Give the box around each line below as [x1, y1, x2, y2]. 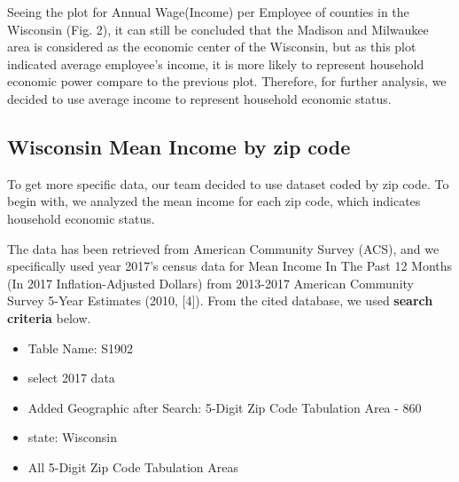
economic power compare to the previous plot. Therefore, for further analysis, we [7, 72, 447, 91]
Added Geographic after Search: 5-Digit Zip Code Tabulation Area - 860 [27, 398, 422, 416]
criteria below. [7, 308, 91, 327]
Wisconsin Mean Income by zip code [7, 132, 351, 160]
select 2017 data [27, 368, 115, 387]
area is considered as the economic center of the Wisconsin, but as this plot [7, 37, 416, 56]
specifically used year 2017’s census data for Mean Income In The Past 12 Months [7, 257, 453, 275]
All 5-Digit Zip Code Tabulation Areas [27, 457, 238, 476]
